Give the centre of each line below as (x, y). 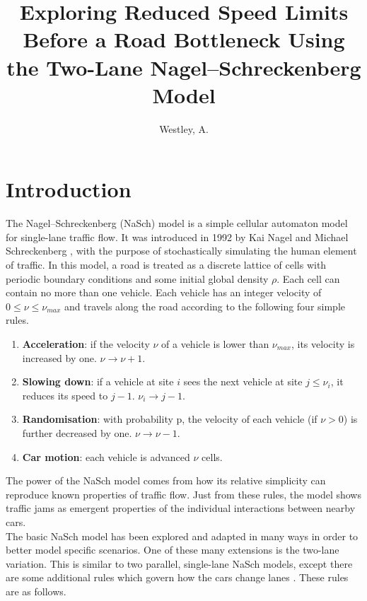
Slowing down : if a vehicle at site (98, 381)
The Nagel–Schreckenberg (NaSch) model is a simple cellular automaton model (177, 223)
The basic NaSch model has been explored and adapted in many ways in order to (182, 536)
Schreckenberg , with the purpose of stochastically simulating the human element (181, 251)
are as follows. (36, 591)
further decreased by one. (77, 432)
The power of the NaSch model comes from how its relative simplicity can (166, 480)
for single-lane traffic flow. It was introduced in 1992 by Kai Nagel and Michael (177, 237)
